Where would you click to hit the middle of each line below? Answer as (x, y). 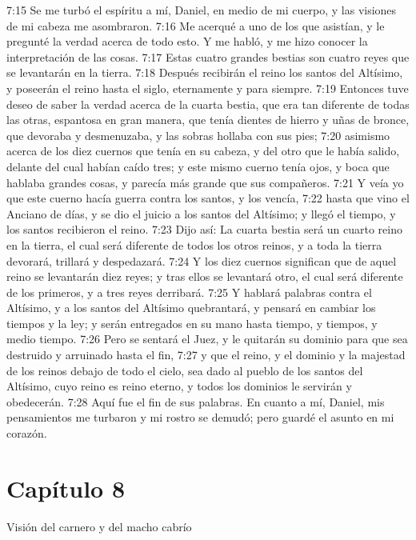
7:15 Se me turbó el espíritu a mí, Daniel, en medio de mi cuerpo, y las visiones (202, 10)
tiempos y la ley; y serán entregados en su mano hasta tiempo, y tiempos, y (192, 323)
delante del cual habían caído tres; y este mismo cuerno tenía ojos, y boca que (198, 166)
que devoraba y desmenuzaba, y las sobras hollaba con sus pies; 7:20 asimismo (198, 135)
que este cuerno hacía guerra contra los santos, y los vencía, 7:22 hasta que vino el (208, 198)
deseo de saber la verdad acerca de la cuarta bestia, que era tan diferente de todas (208, 104)
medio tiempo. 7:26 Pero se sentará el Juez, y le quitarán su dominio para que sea (207, 339)
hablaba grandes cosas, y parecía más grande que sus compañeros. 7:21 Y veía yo (205, 182)
